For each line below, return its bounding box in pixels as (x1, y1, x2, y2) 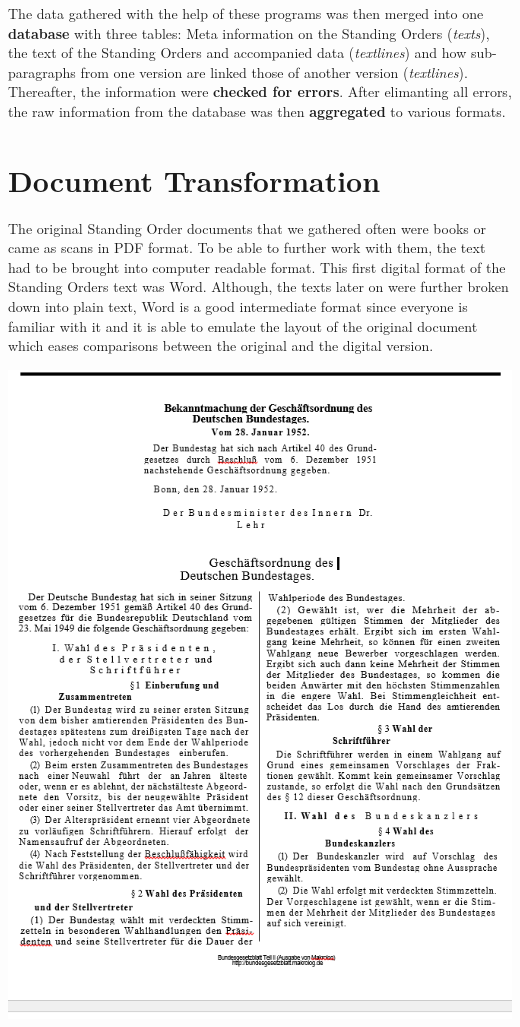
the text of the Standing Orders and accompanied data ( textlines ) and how (8, 42, 467, 63)
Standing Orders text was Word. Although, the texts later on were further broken (8, 276, 509, 297)
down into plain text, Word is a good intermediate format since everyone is (8, 296, 468, 317)
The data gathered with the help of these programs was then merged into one (8, 3, 484, 23)
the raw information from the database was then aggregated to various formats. (8, 100, 506, 121)
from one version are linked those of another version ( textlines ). (80, 61, 468, 82)
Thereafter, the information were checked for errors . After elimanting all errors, (8, 81, 512, 102)
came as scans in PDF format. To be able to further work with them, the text (8, 237, 486, 258)
